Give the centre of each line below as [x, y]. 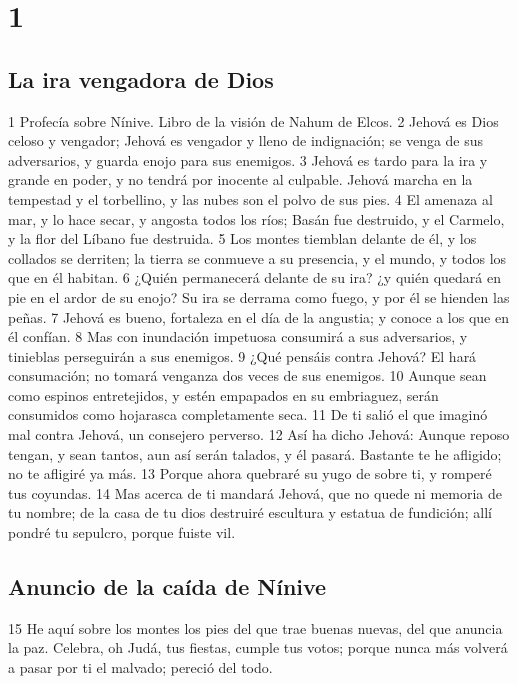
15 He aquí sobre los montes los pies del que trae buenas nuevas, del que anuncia [255, 627]
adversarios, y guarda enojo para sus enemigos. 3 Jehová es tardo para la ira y [248, 159]
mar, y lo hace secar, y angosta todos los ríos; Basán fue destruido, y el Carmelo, [256, 218]
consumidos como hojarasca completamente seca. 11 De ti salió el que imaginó [248, 414]
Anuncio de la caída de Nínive [167, 586]
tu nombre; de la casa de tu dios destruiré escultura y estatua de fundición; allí [250, 512]
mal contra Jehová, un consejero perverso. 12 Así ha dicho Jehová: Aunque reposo [259, 434]
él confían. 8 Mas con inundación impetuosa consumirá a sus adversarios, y [238, 336]
